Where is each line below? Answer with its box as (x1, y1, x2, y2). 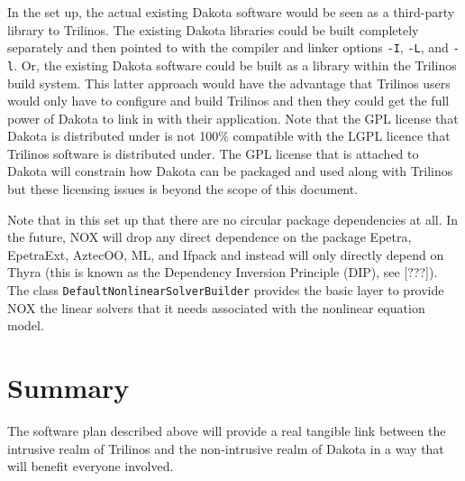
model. (7, 316, 44, 335)
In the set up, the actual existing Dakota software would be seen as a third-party (7, 3, 455, 21)
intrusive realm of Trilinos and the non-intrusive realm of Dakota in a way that (7, 439, 444, 458)
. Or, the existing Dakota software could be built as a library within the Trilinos (14, 55, 457, 74)
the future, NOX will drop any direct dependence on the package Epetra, (7, 227, 412, 246)
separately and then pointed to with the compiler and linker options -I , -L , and (7, 38, 449, 57)
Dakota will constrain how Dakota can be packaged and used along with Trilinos (7, 162, 453, 180)
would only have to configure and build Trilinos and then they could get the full (7, 91, 450, 110)
